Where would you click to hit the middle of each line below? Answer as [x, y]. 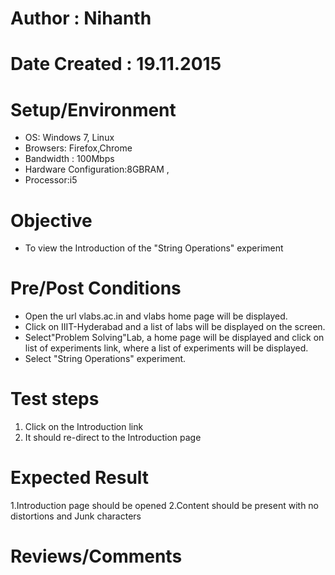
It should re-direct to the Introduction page [113, 438]
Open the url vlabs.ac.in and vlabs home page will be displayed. [156, 316]
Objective [51, 220]
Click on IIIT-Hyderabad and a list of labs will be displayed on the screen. [175, 327]
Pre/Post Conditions [96, 288]
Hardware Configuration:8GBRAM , [97, 169]
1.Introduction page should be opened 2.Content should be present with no [165, 506]
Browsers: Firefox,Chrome [78, 148]
